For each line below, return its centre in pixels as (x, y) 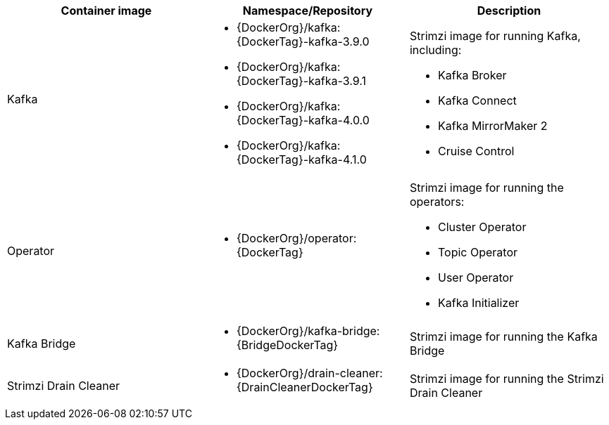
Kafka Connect (477, 100)
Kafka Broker (472, 75)
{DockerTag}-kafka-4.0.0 (303, 120)
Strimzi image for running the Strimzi (507, 379)
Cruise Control (476, 151)
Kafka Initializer (478, 303)
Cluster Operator (482, 227)
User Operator (476, 277)
